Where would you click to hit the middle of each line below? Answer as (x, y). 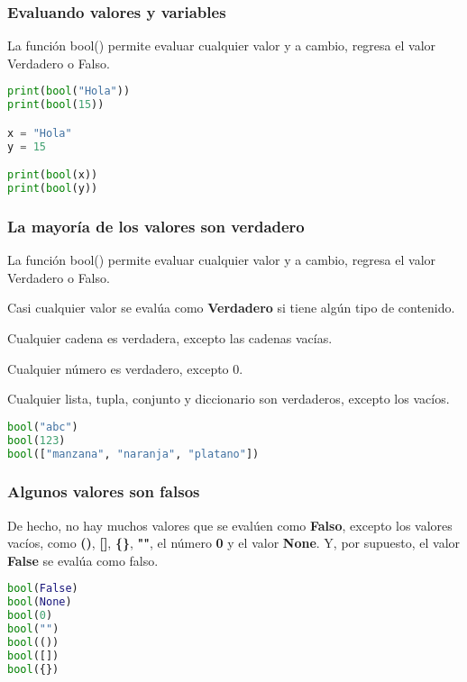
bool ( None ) (40, 602)
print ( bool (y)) (53, 189)
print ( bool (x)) (53, 175)
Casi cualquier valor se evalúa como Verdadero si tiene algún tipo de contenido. (231, 308)
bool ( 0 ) (30, 616)
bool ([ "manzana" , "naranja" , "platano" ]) (133, 454)
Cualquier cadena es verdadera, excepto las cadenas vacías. (170, 337)
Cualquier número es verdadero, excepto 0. (125, 368)
